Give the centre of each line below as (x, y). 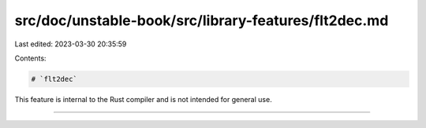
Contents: (30, 58)
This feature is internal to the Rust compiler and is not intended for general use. (143, 99)
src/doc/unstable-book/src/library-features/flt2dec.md (202, 20)
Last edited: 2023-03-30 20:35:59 (71, 44)
